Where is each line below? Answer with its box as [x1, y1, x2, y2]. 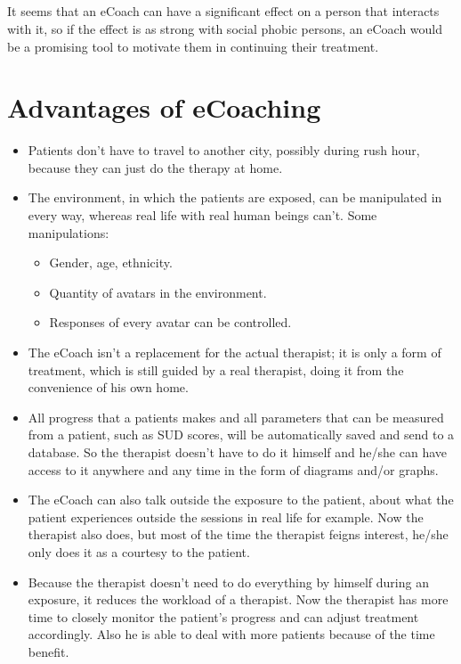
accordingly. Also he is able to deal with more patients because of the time [28, 625, 435, 644]
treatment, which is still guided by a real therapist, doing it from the [28, 360, 404, 379]
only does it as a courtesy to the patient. [28, 542, 250, 561]
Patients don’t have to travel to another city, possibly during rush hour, [28, 141, 420, 160]
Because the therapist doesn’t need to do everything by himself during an [28, 572, 429, 591]
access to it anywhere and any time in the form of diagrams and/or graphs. [28, 460, 439, 479]
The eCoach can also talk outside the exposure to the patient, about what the [28, 490, 454, 509]
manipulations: [28, 223, 109, 242]
